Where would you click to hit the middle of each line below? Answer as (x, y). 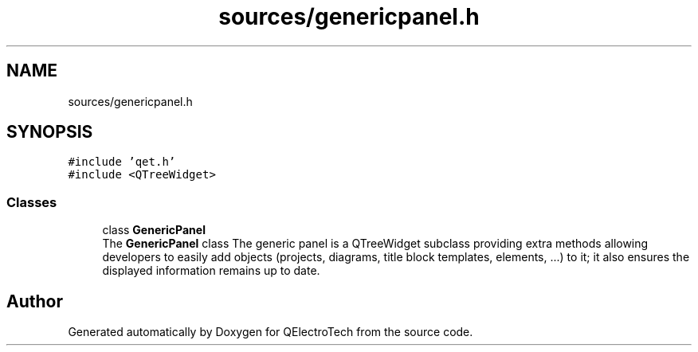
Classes (32, 202)
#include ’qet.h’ (122, 162)
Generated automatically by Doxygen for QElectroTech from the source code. (271, 332)
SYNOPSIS (50, 132)
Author (35, 301)
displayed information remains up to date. (211, 271)
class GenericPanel (154, 230)
